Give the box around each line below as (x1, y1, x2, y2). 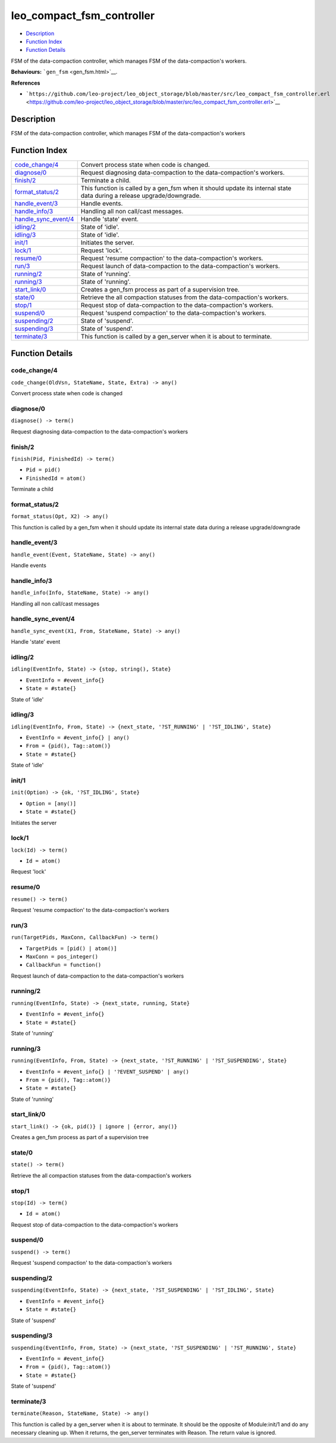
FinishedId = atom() (26, 474, 86, 482)
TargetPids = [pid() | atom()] (26, 945, 117, 952)
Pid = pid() (26, 467, 61, 473)
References (11, 79, 40, 86)
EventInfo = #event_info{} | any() (26, 734, 130, 741)
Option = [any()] (26, 800, 77, 807)
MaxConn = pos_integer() (26, 953, 98, 960)
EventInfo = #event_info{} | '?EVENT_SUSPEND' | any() (26, 1068, 190, 1075)
